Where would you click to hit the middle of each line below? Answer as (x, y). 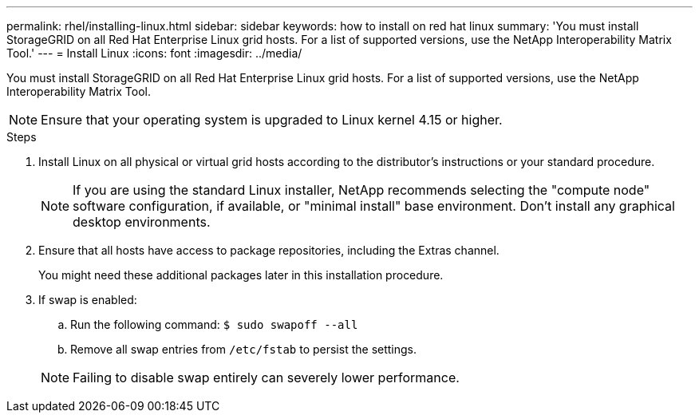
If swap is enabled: (88, 300)
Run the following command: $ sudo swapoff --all (214, 324)
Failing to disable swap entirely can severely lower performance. (266, 377)
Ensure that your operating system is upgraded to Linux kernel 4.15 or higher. (272, 120)
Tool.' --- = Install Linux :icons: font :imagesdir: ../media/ (154, 53)
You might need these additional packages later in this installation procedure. (241, 275)
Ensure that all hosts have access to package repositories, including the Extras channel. (269, 250)
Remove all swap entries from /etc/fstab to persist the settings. (244, 349)
